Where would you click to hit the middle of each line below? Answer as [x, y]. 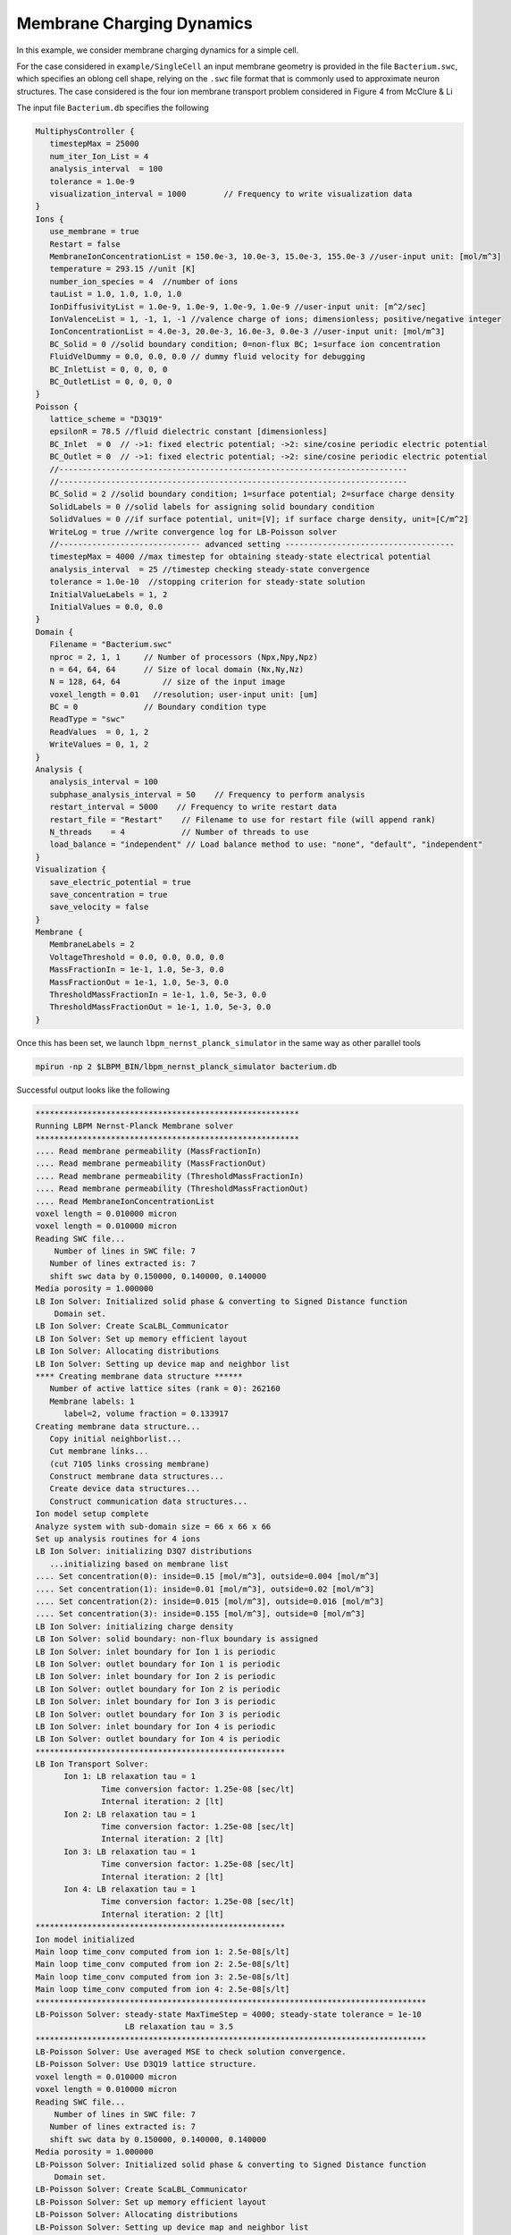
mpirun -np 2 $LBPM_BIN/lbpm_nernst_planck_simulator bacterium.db [186, 1067]
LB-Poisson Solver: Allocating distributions [137, 2214]
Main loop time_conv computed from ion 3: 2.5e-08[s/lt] [163, 1977]
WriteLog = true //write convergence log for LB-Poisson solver [193, 531]
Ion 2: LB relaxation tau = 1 [130, 1814]
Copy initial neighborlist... [116, 1438]
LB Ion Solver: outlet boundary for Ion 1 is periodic [158, 1664]
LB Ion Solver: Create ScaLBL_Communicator [132, 1326]
